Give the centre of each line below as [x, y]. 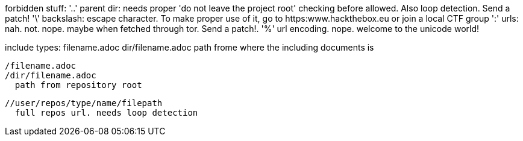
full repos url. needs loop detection [106, 113]
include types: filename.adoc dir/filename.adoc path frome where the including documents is [189, 47]
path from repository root [78, 85]
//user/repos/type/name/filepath [84, 103]
